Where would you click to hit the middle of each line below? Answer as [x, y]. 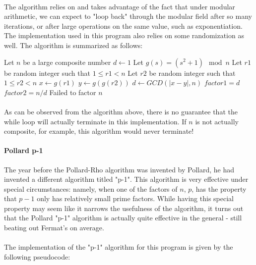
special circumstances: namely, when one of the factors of [91, 188]
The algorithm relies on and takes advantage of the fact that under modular [120, 6]
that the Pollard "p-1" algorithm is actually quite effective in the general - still [123, 218]
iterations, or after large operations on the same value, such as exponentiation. [123, 26]
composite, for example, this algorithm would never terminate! [99, 131]
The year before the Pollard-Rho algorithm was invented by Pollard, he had [119, 169]
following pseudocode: [37, 256]
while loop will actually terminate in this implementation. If [95, 121]
